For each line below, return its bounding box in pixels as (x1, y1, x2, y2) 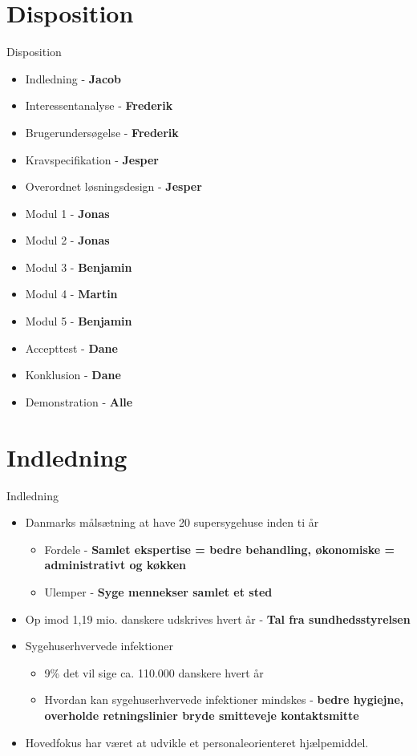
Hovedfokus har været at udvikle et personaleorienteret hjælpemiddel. (25, 734, 369, 750)
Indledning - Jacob (25, 70, 122, 87)
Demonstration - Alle (25, 393, 133, 410)
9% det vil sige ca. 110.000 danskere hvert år (44, 664, 264, 681)
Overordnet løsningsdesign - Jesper (25, 178, 202, 195)
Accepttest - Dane (25, 339, 118, 356)
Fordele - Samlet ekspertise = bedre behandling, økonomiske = (44, 540, 395, 557)
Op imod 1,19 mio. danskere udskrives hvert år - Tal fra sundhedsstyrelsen (25, 610, 411, 627)
